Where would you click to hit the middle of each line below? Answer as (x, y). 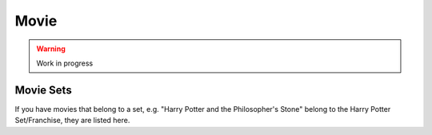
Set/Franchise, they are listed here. (72, 121)
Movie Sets (43, 90)
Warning (51, 49)
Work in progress (65, 63)
